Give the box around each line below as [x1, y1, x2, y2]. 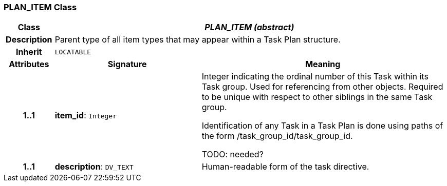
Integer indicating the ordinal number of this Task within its [201, 71, 429, 82]
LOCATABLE [54, 48, 91, 56]
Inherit [15, 47, 42, 57]
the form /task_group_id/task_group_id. [201, 131, 353, 141]
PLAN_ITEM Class [4, 2, 77, 12]
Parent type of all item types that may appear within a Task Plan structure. [54, 34, 341, 45]
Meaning [305, 59, 341, 70]
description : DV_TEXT [54, 161, 134, 172]
